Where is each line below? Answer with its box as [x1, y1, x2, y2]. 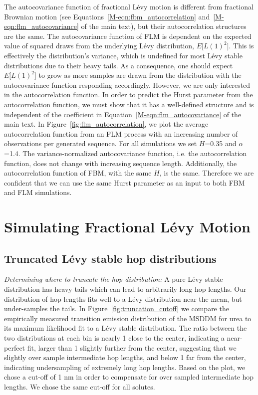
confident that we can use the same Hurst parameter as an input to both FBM [4, 177, 245, 188]
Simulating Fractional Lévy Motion [4, 216, 251, 237]
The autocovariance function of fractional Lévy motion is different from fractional [4, 1, 254, 11]
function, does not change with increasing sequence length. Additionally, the [4, 158, 237, 168]
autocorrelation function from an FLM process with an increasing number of [4, 128, 238, 139]
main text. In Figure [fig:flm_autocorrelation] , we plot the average [4, 119, 209, 129]
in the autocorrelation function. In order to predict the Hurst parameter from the [4, 89, 253, 100]
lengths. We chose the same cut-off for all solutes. [4, 381, 155, 392]
